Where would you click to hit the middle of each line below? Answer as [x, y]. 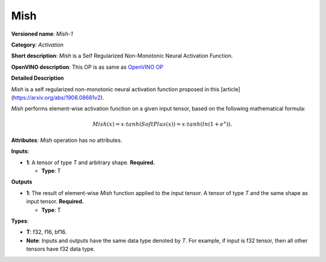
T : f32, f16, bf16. [46, 232]
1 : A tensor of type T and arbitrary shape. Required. [91, 162]
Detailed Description [37, 78]
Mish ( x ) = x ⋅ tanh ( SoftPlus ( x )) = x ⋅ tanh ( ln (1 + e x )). [162, 124]
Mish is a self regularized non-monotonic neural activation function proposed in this [115, 89]
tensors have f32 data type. [61, 249]
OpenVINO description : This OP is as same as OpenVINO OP [87, 67]
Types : [20, 221]
